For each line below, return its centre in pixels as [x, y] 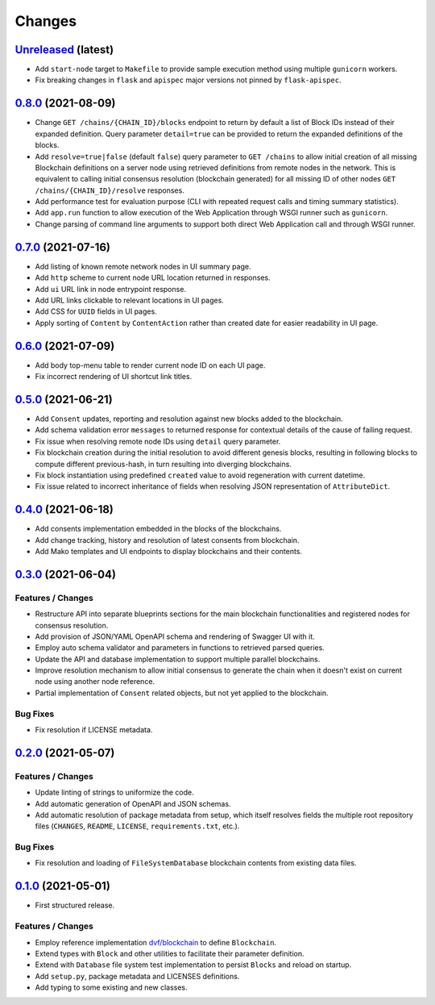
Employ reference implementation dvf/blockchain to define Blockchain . [156, 942]
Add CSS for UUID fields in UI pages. [96, 311]
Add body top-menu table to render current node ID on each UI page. [150, 365]
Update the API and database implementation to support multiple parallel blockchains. [178, 659]
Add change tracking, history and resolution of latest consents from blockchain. [167, 540]
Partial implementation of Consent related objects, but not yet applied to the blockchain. [182, 693]
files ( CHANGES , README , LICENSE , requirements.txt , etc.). [137, 826]
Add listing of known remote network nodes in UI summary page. [143, 266]
